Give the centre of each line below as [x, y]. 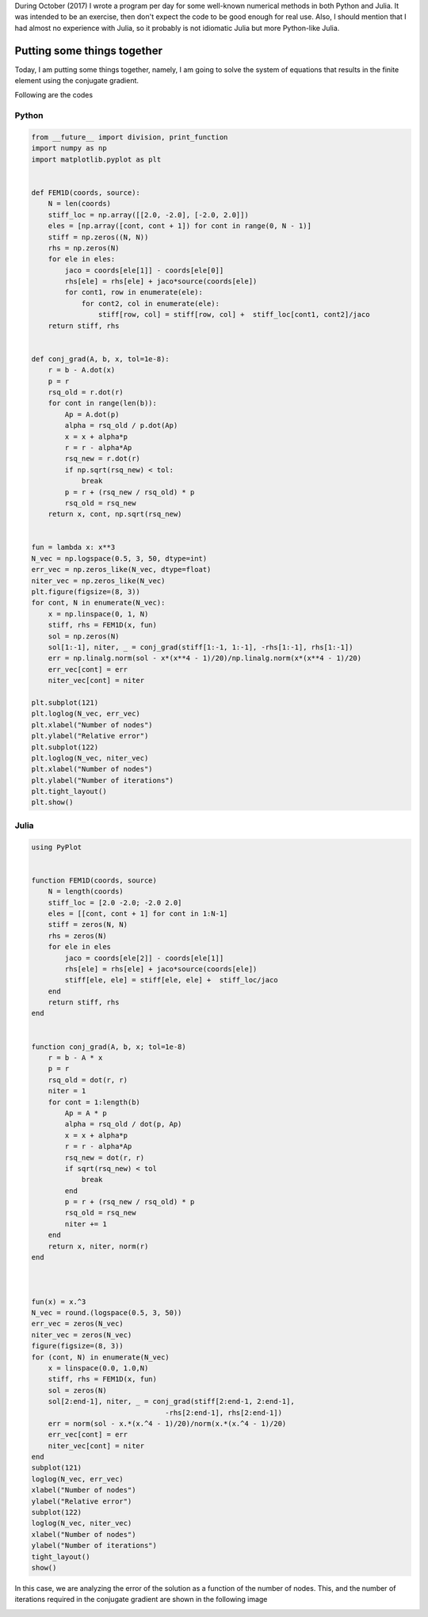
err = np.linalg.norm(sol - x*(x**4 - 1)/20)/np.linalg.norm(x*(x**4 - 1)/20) [205, 658]
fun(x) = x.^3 [59, 1302]
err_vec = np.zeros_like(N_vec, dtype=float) [121, 570]
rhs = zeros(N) [77, 936]
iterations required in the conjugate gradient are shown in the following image [141, 1600]
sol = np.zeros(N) [84, 636]
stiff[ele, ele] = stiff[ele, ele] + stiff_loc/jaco [171, 980]
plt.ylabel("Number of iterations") [103, 780]
